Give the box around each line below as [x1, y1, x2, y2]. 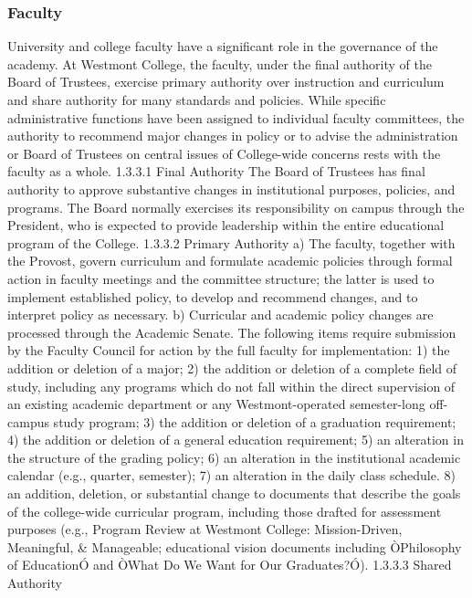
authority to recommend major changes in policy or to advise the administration [7, 126, 458, 145]
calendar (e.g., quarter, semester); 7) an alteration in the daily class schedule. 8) [7, 466, 456, 485]
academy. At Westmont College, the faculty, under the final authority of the [7, 54, 432, 73]
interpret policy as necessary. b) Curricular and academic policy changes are [7, 305, 434, 324]
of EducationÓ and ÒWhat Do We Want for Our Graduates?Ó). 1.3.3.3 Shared [7, 555, 452, 574]
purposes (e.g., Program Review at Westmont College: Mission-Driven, [7, 519, 403, 539]
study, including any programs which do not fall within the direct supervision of [7, 376, 456, 395]
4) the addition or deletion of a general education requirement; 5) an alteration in [7, 430, 464, 449]
